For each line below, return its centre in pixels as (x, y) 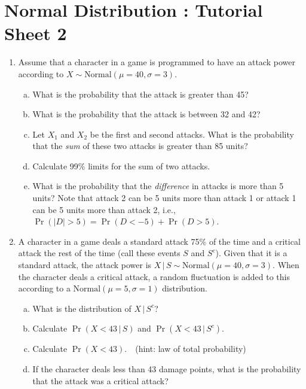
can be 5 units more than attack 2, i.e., (104, 209)
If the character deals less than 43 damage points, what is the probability (167, 369)
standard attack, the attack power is (85, 265)
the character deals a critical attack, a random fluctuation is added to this (154, 276)
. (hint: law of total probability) (185, 349)
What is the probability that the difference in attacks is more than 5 (158, 186)
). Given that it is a (251, 253)
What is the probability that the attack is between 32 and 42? (146, 114)
